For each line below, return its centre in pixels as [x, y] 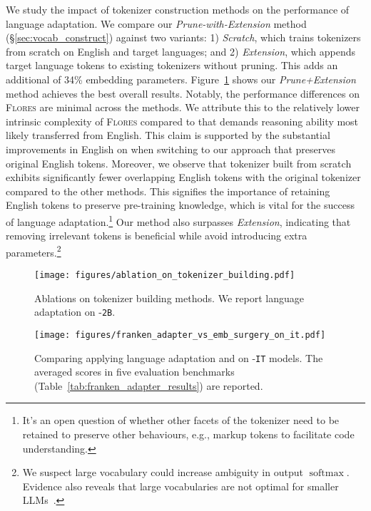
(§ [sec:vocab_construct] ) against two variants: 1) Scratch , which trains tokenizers [183, 37]
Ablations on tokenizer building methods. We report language [169, 298]
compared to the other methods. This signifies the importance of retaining [168, 191]
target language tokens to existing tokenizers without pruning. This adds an [172, 65]
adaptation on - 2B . [75, 312]
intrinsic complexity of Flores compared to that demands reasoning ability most [182, 121]
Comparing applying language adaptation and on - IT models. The [179, 357]
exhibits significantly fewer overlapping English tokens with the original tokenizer [183, 177]
